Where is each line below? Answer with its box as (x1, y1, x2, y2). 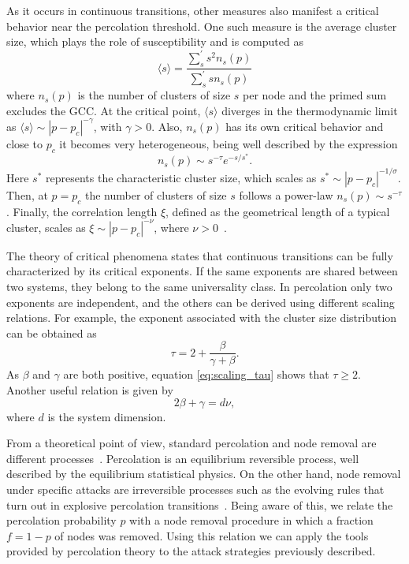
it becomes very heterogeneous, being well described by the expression (59, 135, 398, 151)
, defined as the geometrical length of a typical (165, 203, 390, 219)
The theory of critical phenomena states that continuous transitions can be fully (6, 247, 393, 263)
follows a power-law (239, 186, 333, 203)
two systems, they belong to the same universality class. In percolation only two (6, 278, 392, 294)
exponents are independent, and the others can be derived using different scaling (6, 293, 395, 310)
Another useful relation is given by (6, 381, 173, 398)
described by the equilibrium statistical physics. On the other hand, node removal (6, 465, 401, 482)
